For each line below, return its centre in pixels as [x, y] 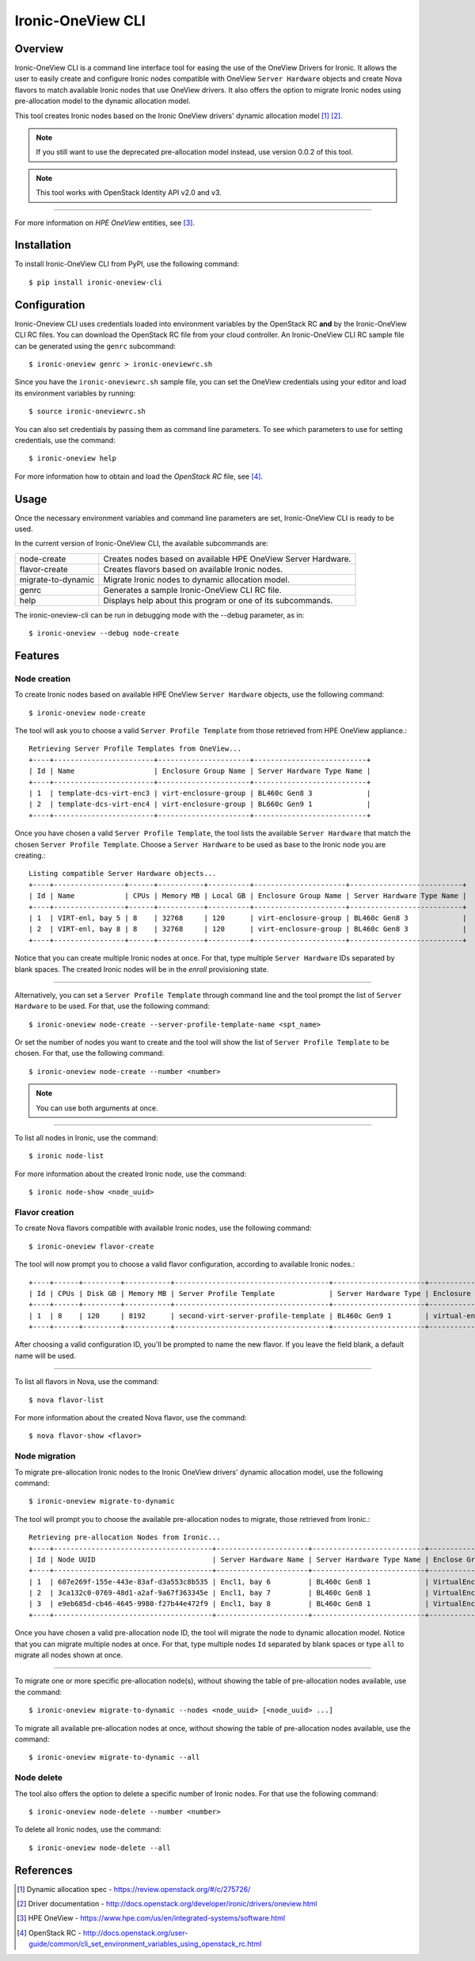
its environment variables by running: [75, 393]
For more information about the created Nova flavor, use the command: [131, 1418]
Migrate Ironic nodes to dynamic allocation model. [197, 579]
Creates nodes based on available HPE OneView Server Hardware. [227, 559]
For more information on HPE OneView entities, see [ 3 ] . [105, 223]
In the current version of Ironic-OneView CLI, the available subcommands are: [141, 544]
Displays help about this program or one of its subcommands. [218, 600]
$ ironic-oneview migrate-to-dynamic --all [114, 1757]
